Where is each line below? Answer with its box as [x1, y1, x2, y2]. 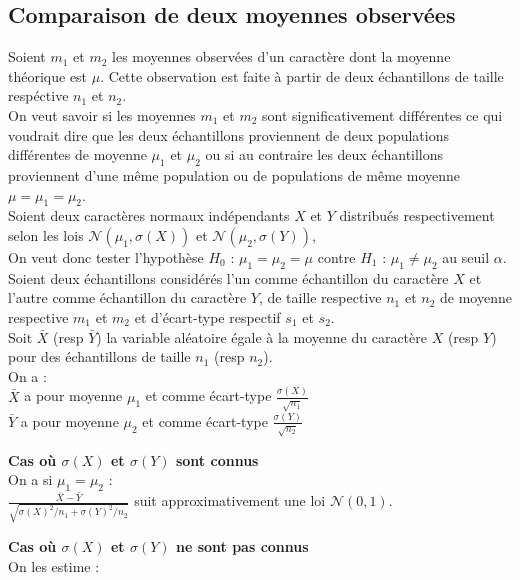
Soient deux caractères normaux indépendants [8, 205, 290, 226]
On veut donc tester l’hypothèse [8, 246, 204, 267]
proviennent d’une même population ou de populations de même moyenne [8, 164, 461, 185]
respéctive [8, 85, 69, 106]
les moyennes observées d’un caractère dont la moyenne [112, 46, 451, 67]
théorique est [8, 65, 88, 86]
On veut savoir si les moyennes [8, 104, 196, 125]
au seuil [442, 246, 490, 267]
